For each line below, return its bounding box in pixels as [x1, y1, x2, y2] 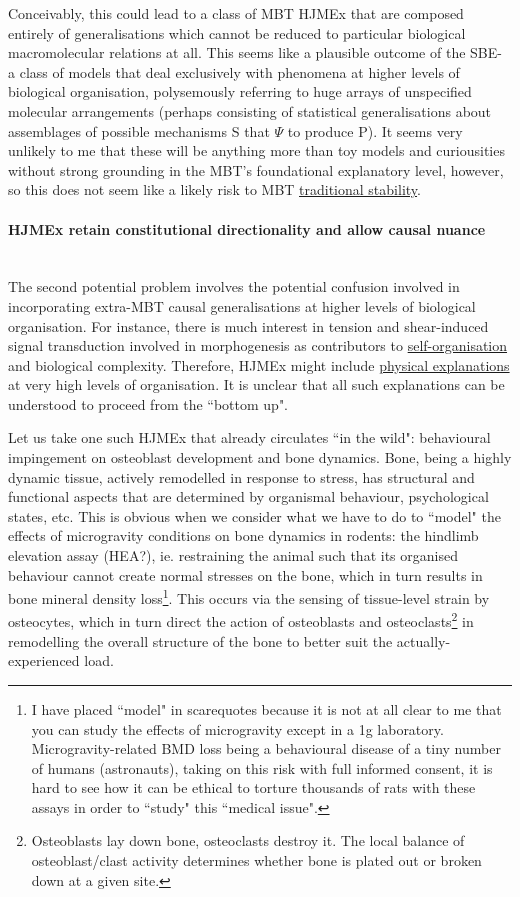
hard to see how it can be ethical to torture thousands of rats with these [31, 777, 476, 798]
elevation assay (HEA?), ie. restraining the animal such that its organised [8, 545, 458, 566]
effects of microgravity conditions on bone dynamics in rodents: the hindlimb [8, 525, 479, 546]
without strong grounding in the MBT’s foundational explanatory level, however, [8, 159, 504, 180]
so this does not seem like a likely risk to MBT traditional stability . [8, 179, 421, 200]
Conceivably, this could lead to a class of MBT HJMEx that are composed [8, 3, 464, 23]
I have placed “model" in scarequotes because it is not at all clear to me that [31, 698, 502, 719]
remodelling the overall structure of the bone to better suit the [8, 630, 393, 651]
